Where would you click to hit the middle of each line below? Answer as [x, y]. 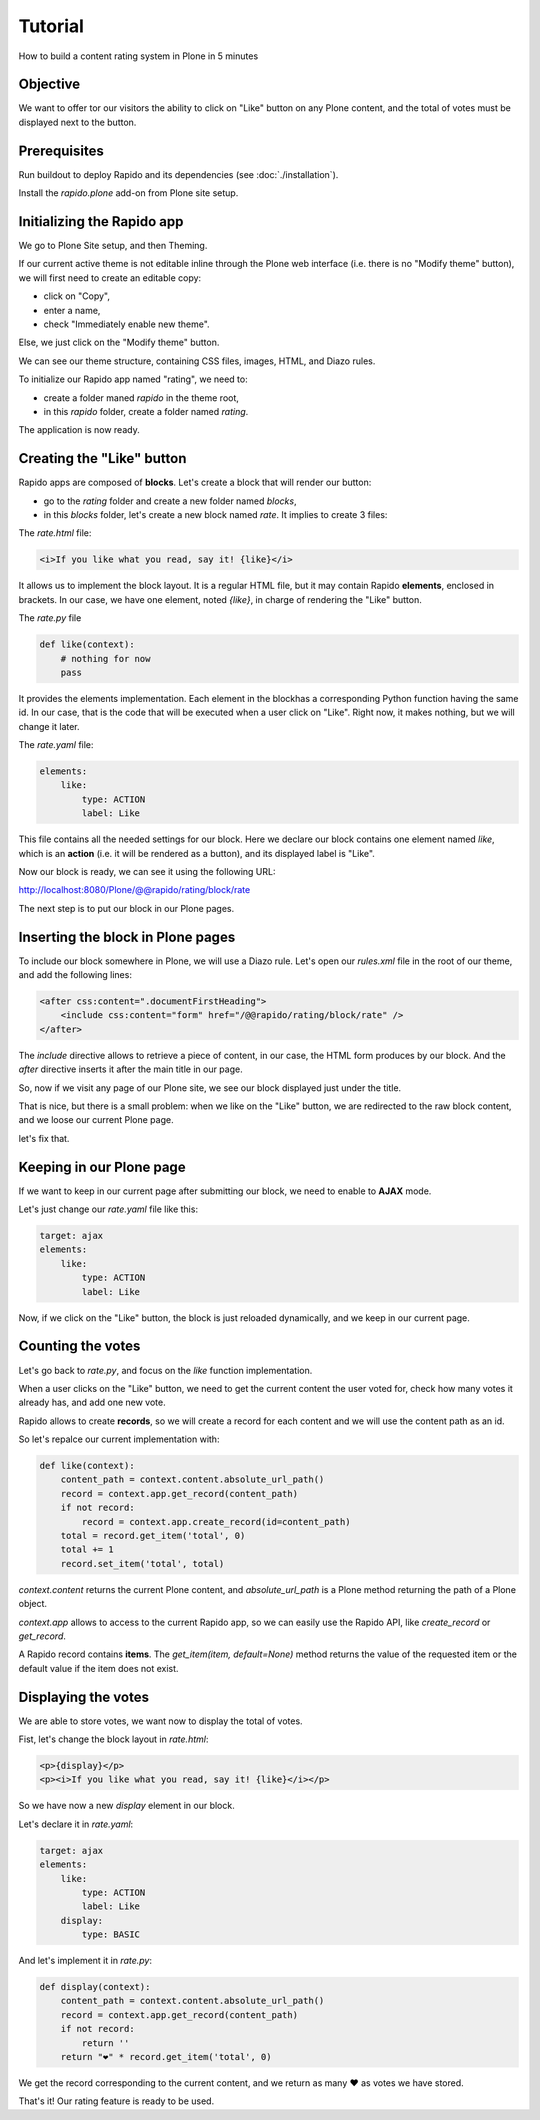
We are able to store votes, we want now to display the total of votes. [161, 1721]
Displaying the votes [84, 1696]
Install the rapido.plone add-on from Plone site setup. [128, 193]
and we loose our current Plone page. [96, 1120]
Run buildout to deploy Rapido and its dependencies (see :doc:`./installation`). [178, 174]
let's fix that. [44, 1138]
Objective [49, 84]
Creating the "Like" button [102, 458]
